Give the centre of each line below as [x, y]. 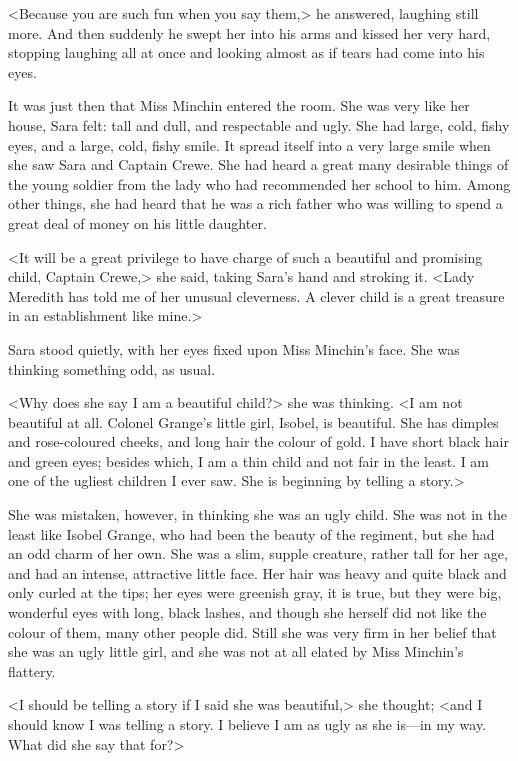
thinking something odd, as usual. [112, 368]
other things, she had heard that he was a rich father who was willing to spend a [255, 203]
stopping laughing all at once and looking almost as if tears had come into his [246, 52]
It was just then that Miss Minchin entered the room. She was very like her [239, 105]
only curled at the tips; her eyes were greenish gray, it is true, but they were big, [255, 592]
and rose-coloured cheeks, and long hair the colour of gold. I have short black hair [258, 441]
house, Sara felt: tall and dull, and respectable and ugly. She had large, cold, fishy [259, 124]
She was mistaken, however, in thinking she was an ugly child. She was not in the [257, 514]
